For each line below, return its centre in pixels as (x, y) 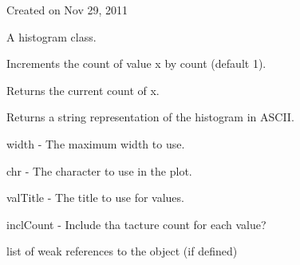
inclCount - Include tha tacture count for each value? (136, 224)
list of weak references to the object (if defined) (122, 251)
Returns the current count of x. (83, 90)
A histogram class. (51, 36)
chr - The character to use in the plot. (99, 170)
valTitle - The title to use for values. (95, 198)
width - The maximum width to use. (96, 143)
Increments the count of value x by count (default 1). (136, 63)
